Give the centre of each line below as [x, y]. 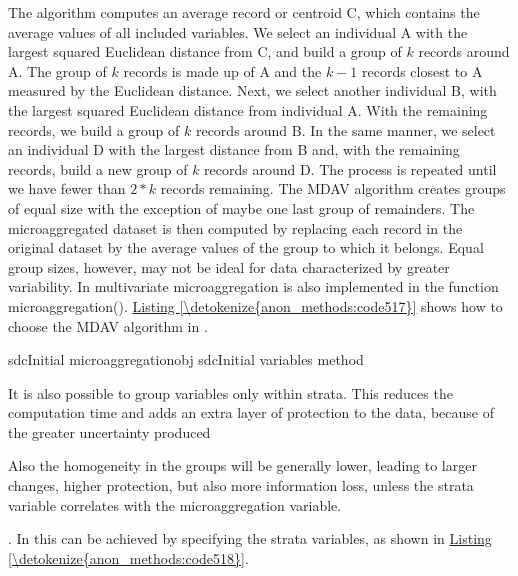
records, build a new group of [98, 168]
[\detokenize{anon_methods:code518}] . [128, 557]
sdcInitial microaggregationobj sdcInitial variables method [186, 359]
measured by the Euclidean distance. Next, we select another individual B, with [252, 90]
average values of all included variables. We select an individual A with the [238, 31]
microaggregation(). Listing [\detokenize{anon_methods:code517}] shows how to [255, 305]
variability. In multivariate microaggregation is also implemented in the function [253, 286]
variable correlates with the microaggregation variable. [175, 504]
